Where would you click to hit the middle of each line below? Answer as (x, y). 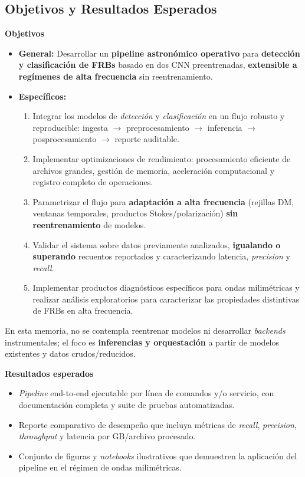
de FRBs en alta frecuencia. (83, 310)
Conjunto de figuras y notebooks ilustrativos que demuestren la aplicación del (158, 455)
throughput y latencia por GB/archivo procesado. (107, 436)
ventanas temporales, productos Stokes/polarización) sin (135, 213)
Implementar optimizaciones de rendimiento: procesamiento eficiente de (162, 158)
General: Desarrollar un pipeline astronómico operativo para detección (159, 53)
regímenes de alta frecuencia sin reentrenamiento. (116, 76)
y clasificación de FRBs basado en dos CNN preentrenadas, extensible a (158, 65)
